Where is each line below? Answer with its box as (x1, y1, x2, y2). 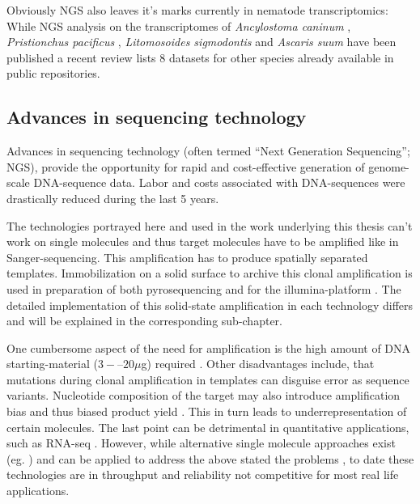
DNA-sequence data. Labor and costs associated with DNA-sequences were (33, 174, 405, 191)
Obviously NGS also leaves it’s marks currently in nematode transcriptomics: (6, 2, 388, 18)
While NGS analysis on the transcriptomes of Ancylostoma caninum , (6, 17, 351, 34)
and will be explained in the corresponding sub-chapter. (6, 312, 282, 329)
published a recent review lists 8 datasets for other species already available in (6, 49, 394, 66)
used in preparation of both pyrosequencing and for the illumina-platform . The (6, 280, 401, 297)
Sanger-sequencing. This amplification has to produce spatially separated (6, 248, 368, 265)
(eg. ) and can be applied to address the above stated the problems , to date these (6, 450, 414, 467)
